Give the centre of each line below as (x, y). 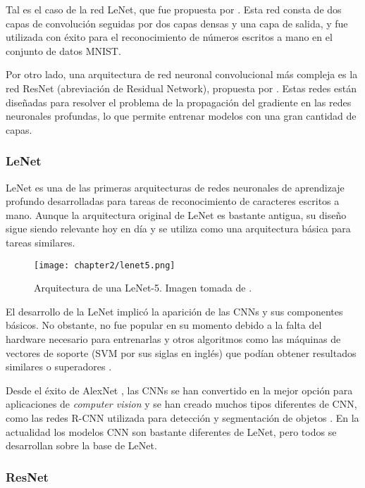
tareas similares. (41, 242)
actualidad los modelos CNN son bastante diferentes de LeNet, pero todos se (171, 431)
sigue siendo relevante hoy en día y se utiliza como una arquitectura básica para (178, 229)
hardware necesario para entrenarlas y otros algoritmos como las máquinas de (173, 338)
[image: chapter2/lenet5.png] (105, 265)
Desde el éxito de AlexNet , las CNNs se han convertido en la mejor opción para (179, 390)
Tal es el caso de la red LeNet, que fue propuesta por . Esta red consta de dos (174, 9)
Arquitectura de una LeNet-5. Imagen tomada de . (143, 288)
